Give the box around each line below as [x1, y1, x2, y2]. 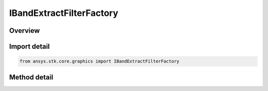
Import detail [9, 42, 50, 51]
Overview [9, 26, 40, 35]
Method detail [9, 73, 54, 82]
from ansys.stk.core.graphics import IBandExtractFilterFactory [19, 59, 180, 64]
